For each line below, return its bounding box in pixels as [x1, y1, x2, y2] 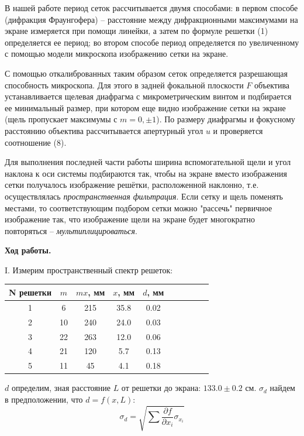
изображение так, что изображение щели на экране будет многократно [5, 213, 255, 225]
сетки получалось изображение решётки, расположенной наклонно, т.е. [5, 178, 259, 191]
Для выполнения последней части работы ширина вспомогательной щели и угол [5, 156, 291, 168]
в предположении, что [5, 393, 83, 405]
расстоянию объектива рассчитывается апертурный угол [5, 124, 203, 136]
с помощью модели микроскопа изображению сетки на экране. [5, 47, 229, 60]
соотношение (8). [5, 136, 67, 148]
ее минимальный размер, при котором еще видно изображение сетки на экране [5, 101, 286, 114]
